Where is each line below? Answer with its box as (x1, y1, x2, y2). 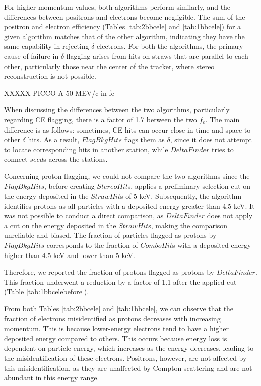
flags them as (124, 134, 165, 145)
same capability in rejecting (4, 41, 89, 51)
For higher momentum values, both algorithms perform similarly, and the (4, 2, 231, 12)
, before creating (44, 180, 95, 191)
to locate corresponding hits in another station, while (4, 144, 168, 154)
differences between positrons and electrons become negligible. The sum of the (4, 11, 245, 22)
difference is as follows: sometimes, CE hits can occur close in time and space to (4, 124, 251, 135)
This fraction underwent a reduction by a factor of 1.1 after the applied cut (4, 276, 237, 287)
